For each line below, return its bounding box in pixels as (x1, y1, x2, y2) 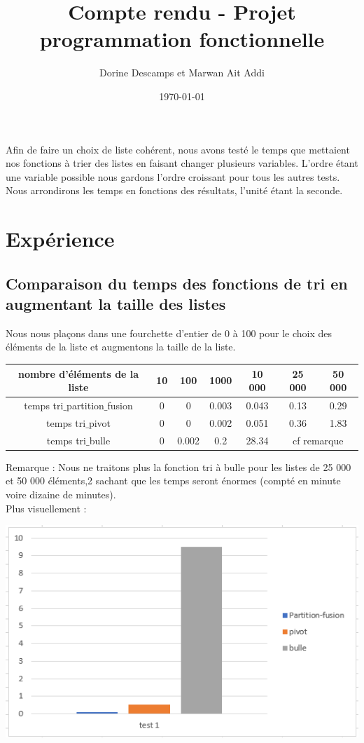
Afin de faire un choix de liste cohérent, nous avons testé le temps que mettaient (6, 142, 350, 156)
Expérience (6, 224, 115, 253)
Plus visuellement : (6, 500, 87, 515)
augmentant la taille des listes (6, 293, 226, 315)
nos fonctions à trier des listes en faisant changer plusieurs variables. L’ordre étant (6, 156, 358, 170)
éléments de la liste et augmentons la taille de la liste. (6, 339, 236, 354)
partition (66, 397, 104, 412)
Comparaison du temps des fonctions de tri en (6, 272, 348, 294)
